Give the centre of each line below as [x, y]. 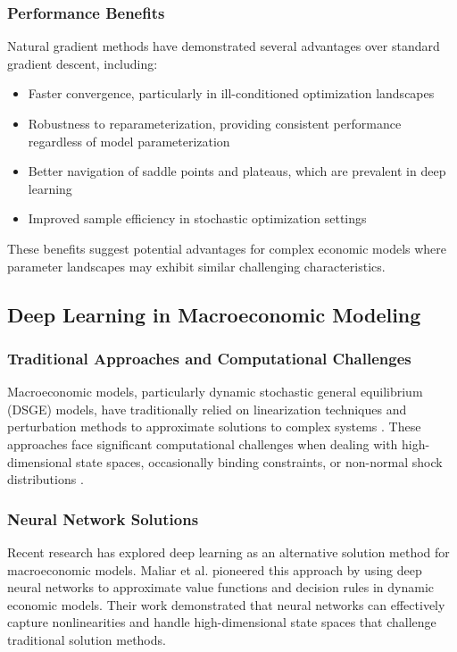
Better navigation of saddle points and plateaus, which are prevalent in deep [237, 171]
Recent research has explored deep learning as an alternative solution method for [228, 552]
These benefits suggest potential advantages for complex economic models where [227, 248]
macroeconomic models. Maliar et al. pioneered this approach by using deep [215, 569]
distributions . [46, 479]
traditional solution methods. [87, 639]
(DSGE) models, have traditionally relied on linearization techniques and [207, 409]
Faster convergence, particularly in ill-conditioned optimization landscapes [231, 93]
